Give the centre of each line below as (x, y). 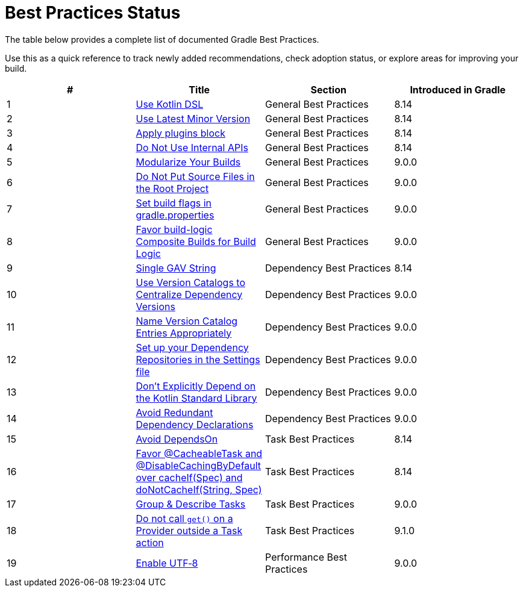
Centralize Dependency (189, 294)
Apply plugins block (180, 133)
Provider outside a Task (189, 530)
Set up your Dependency (192, 347)
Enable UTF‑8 (167, 563)
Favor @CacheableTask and (199, 453)
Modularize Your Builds (188, 162)
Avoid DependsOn (177, 439)
